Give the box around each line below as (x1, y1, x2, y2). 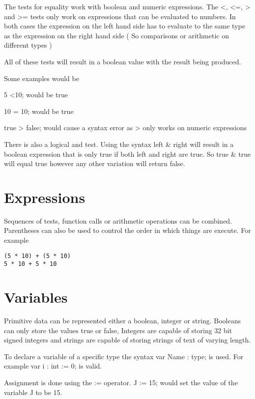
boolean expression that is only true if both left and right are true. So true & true (4, 148, 251, 159)
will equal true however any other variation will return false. (4, 158, 185, 169)
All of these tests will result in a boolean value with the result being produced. (4, 56, 241, 66)
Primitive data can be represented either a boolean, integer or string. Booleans (4, 315, 241, 326)
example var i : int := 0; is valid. (4, 361, 102, 371)
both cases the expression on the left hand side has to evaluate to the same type (4, 21, 245, 31)
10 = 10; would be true (4, 106, 74, 116)
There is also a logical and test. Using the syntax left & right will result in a (4, 139, 234, 149)
